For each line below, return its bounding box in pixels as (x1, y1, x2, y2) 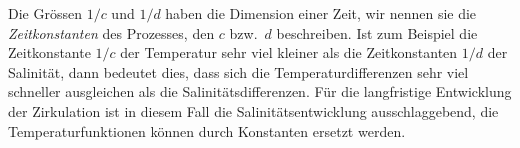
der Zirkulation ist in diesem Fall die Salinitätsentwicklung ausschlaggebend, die (8, 100, 499, 121)
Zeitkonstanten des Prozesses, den (8, 22, 215, 43)
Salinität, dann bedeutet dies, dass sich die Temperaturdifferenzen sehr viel (8, 61, 469, 82)
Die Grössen (8, 3, 82, 23)
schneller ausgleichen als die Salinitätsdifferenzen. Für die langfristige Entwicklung (8, 81, 512, 102)
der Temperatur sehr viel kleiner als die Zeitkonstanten (120, 42, 458, 63)
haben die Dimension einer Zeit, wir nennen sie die (165, 3, 477, 23)
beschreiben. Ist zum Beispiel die (276, 22, 478, 43)
